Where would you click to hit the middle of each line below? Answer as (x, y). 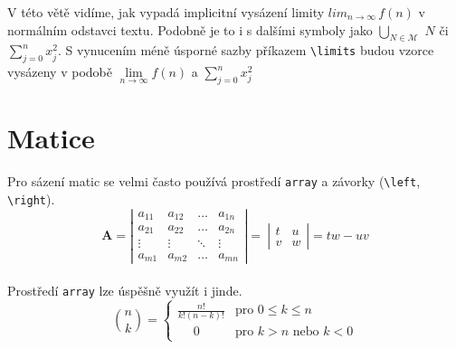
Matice (51, 138)
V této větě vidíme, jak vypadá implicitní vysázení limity (166, 12)
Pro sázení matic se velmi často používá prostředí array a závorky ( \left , (214, 181)
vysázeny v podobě (60, 72)
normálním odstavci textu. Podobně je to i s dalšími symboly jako (190, 29)
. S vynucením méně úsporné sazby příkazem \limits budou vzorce (246, 50)
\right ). (31, 198)
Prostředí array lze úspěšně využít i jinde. (125, 290)
